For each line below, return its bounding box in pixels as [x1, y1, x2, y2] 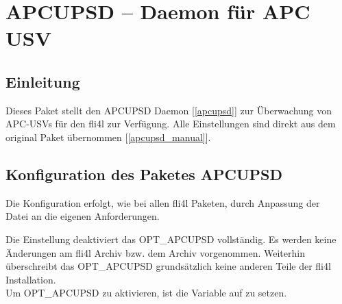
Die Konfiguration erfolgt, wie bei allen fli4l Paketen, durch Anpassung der [5, 195, 320, 210]
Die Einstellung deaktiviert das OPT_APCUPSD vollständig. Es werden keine [5, 231, 337, 246]
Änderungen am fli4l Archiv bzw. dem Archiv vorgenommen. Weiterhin [5, 245, 305, 259]
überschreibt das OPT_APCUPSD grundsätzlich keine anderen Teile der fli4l [5, 259, 331, 273]
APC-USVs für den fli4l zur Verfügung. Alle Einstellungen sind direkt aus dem [5, 116, 336, 131]
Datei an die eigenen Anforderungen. [5, 209, 160, 223]
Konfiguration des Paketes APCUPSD [5, 163, 283, 184]
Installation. [5, 272, 56, 286]
